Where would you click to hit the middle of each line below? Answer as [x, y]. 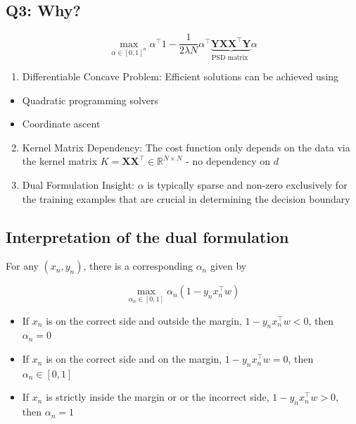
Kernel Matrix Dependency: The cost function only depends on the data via [186, 147]
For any [22, 266]
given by [228, 266]
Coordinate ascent [61, 124]
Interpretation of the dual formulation [147, 236]
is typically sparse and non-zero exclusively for [247, 185]
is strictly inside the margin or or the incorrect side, [158, 397]
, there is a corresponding [138, 266]
